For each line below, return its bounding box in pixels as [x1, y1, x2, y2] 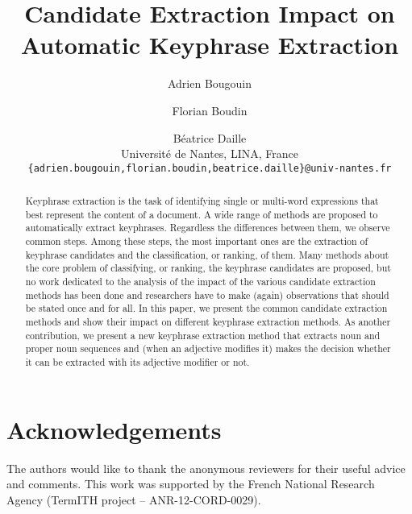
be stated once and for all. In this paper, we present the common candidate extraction [25, 301, 388, 315]
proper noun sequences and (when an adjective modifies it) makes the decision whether [25, 342, 391, 355]
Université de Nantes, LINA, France [121, 145, 298, 162]
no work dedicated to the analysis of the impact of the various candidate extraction [25, 275, 376, 288]
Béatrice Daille [173, 129, 247, 146]
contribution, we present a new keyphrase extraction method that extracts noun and [25, 328, 381, 342]
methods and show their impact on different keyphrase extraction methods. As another [25, 315, 391, 329]
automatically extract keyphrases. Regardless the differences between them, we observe [25, 221, 390, 234]
